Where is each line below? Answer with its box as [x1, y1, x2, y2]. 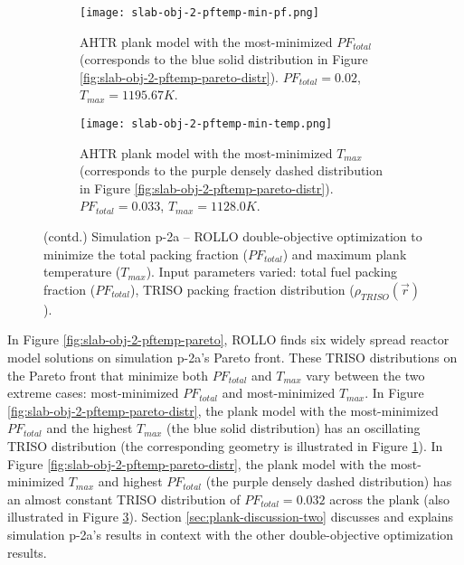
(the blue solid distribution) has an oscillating [166, 419, 421, 438]
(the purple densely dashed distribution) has [205, 472, 452, 491]
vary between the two [306, 365, 425, 384]
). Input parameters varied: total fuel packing [146, 262, 398, 281]
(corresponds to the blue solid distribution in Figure [80, 50, 368, 69]
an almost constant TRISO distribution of [7, 489, 241, 508]
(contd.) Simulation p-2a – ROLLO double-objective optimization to [43, 227, 422, 246]
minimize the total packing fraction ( [43, 244, 248, 263]
